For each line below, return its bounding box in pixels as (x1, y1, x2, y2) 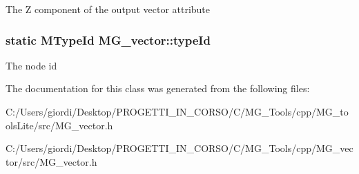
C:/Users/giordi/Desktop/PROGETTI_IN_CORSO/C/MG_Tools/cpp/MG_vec (6, 141, 353, 155)
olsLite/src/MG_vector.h (6, 118, 113, 132)
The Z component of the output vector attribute (6, 2, 211, 16)
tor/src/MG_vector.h (6, 154, 97, 168)
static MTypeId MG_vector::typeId (6, 31, 211, 48)
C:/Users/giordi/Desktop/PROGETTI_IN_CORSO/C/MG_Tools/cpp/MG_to (6, 105, 349, 118)
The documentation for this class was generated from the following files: (6, 81, 310, 96)
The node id (6, 58, 57, 72)
